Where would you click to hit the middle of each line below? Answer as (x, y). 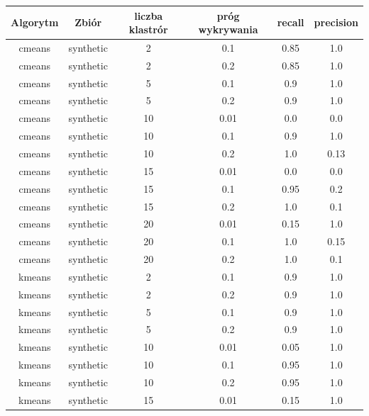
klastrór (148, 29)
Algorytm (35, 22)
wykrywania (228, 29)
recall (291, 22)
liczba (149, 15)
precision (336, 22)
